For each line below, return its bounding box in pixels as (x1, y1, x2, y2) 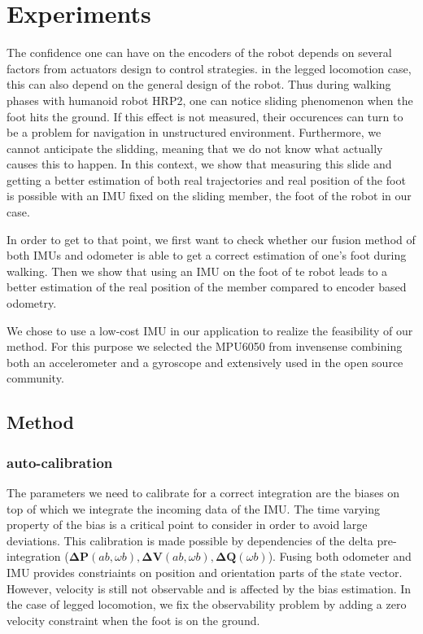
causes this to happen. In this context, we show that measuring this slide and (7, 155, 392, 173)
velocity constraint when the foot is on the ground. (7, 611, 260, 628)
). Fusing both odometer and (268, 548, 412, 565)
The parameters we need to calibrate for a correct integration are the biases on (7, 484, 400, 501)
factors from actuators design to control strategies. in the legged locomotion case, (7, 59, 412, 77)
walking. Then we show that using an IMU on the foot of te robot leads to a (7, 262, 388, 279)
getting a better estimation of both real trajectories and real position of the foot (7, 171, 406, 188)
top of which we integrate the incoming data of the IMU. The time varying (7, 500, 380, 517)
